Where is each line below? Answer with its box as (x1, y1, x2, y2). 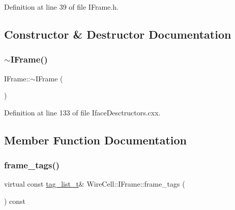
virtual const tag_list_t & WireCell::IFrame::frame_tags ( (4, 178, 185, 189)
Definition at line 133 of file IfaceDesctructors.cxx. (4, 107, 161, 117)
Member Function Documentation (4, 132, 187, 147)
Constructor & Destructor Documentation (4, 26, 231, 42)
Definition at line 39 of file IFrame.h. (4, 2, 119, 12)
